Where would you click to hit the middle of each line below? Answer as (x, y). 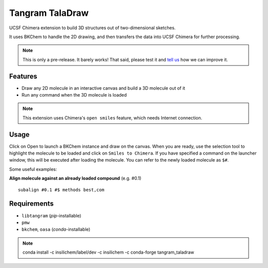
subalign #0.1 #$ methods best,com (61, 190)
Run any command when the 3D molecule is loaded (74, 95)
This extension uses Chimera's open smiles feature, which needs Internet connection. (112, 118)
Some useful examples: (33, 169)
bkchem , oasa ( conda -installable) (56, 229)
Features (23, 76)
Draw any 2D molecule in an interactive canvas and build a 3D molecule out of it (103, 88)
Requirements (32, 204)
